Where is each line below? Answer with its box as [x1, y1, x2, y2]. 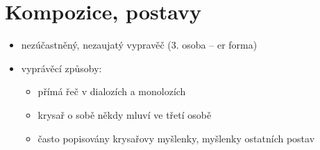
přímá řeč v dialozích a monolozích [37, 84, 186, 99]
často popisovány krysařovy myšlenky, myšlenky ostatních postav [37, 131, 315, 145]
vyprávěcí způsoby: [21, 60, 102, 75]
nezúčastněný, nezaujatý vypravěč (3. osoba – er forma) [21, 37, 258, 52]
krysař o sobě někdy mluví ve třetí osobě [37, 107, 212, 122]
